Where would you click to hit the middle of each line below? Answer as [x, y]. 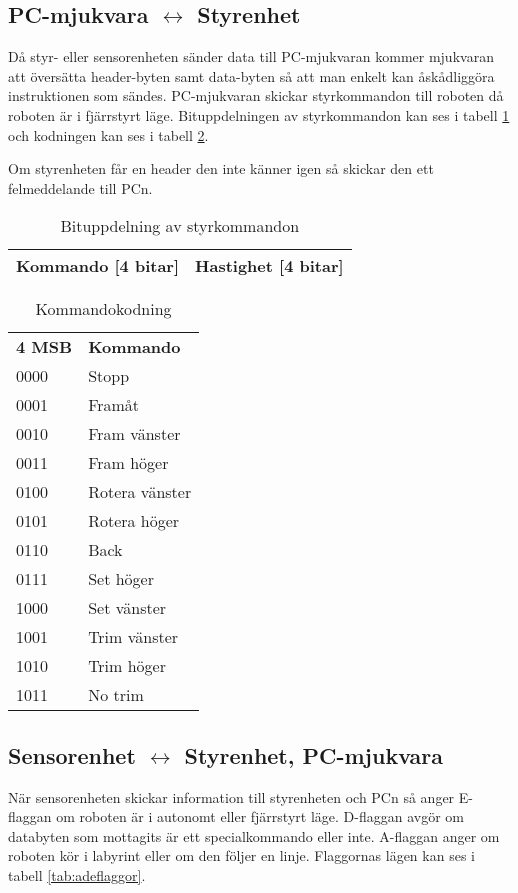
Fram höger [128, 463]
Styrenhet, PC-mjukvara [313, 754]
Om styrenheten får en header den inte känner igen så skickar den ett [221, 168]
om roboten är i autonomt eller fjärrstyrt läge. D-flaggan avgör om [260, 816]
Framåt [114, 405]
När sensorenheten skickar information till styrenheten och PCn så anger [231, 796]
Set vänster [127, 608]
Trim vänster [133, 637]
